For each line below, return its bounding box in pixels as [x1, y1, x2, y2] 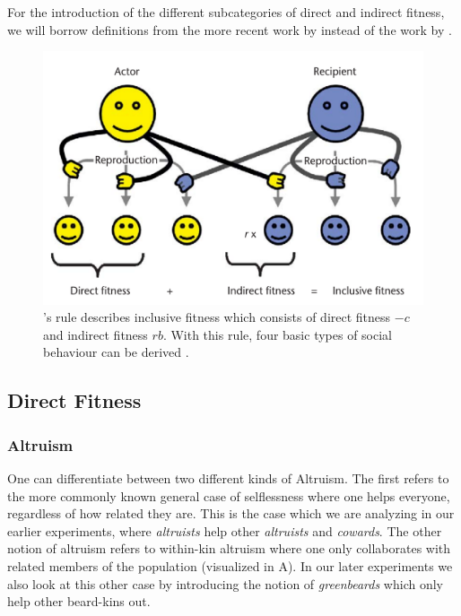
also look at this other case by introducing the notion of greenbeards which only [7, 574, 443, 593]
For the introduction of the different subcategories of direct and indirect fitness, [7, 3, 445, 21]
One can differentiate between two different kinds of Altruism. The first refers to [7, 468, 449, 487]
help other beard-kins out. [7, 592, 151, 611]
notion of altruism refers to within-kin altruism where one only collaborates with [7, 539, 451, 558]
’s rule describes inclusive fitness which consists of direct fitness [43, 308, 391, 326]
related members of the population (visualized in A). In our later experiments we [7, 556, 453, 575]
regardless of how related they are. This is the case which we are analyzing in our [7, 504, 455, 523]
